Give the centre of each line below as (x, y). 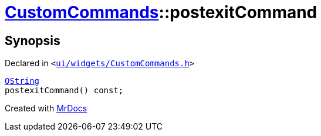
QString (22, 81)
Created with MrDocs (46, 108)
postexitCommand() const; (64, 91)
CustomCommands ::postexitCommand (161, 12)
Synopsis (33, 40)
